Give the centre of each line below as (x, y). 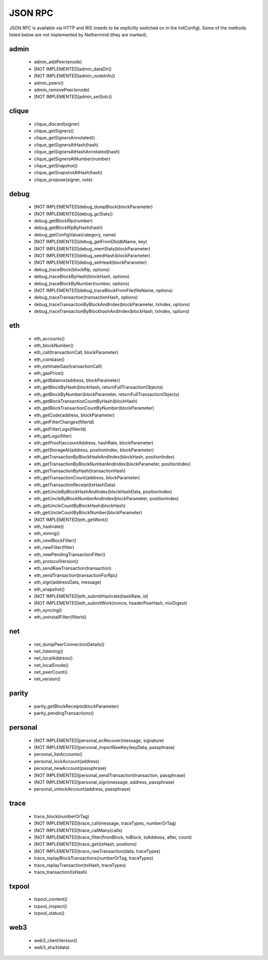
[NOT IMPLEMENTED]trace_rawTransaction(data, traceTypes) (97, 851)
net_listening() (49, 651)
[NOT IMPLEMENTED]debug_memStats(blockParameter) (92, 248)
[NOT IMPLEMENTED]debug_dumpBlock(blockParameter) (94, 207)
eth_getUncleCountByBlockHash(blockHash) (80, 506)
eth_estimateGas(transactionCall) (68, 366)
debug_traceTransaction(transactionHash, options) (86, 297)
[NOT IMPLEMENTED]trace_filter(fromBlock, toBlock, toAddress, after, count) (113, 837)
